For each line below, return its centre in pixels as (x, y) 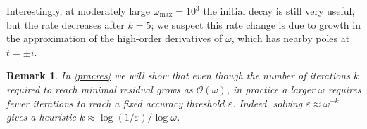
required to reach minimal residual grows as (100, 89)
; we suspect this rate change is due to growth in (256, 24)
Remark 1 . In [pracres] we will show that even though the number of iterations (178, 75)
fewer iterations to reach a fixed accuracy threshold (116, 103)
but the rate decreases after (66, 24)
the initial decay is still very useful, (279, 11)
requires (344, 89)
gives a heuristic (41, 117)
